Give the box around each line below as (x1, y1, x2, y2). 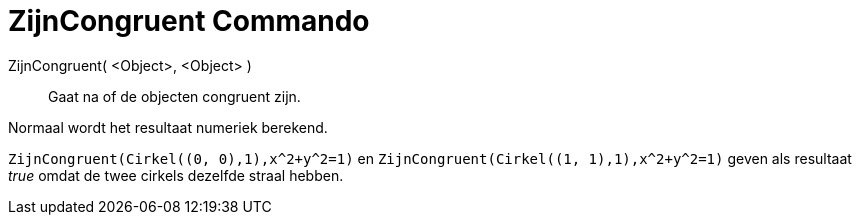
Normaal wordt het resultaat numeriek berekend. (8, 118, 328, 136)
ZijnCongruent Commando (8, 4, 370, 38)
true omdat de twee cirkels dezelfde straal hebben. (8, 166, 344, 184)
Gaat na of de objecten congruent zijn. (48, 87, 301, 105)
